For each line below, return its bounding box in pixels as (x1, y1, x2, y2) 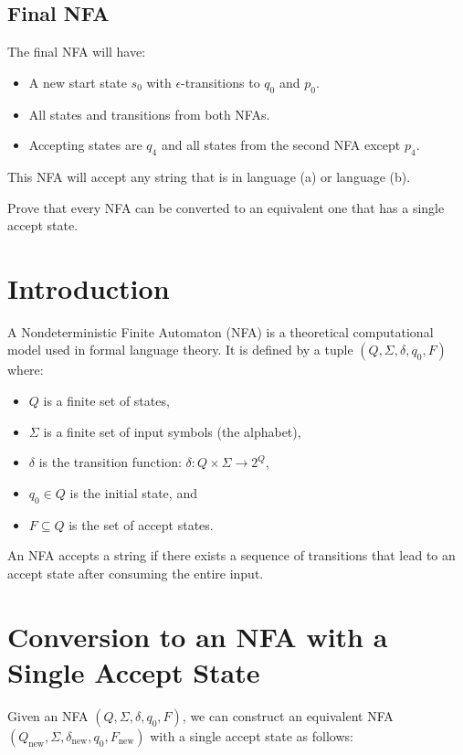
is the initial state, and (69, 483, 197, 502)
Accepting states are (28, 135, 142, 154)
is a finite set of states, (43, 391, 170, 410)
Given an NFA (7, 706, 89, 725)
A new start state (28, 72, 127, 91)
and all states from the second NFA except (161, 135, 401, 154)
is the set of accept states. (68, 515, 214, 534)
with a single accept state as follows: (150, 726, 353, 745)
